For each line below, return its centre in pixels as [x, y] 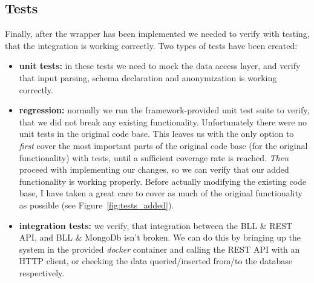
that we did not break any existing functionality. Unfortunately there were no [163, 122]
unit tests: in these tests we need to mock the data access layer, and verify [160, 66]
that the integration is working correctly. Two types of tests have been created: [151, 45]
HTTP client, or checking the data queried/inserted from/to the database [156, 261]
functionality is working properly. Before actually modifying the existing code [163, 181]
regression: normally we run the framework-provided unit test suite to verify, [164, 110]
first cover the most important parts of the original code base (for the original [163, 145]
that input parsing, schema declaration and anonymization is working [148, 77]
